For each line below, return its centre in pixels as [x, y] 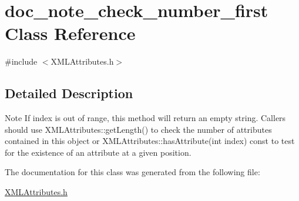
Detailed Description [69, 93]
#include [21, 61]
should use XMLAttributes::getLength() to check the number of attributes [138, 129]
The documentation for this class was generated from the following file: [132, 172]
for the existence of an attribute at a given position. [98, 152]
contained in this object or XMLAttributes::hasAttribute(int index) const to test [150, 141]
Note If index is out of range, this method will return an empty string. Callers [145, 118]
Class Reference [70, 33]
